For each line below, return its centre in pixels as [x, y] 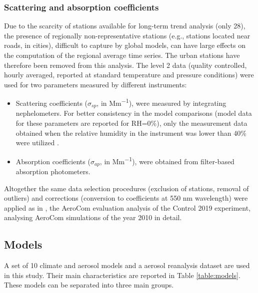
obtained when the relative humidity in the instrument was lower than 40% [131, 133]
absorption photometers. [53, 171]
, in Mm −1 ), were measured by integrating [161, 102]
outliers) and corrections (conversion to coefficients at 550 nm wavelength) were [126, 198]
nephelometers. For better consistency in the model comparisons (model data [134, 113]
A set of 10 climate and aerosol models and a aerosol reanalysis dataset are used [127, 265]
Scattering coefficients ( [52, 103]
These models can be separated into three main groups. [89, 285]
